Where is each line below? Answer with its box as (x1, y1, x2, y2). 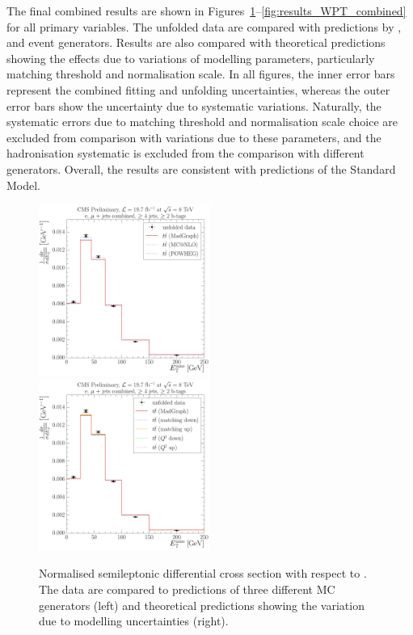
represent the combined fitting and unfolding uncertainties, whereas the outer (6, 81, 390, 98)
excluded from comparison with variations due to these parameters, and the (6, 128, 381, 145)
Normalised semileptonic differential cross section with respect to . (39, 565, 367, 582)
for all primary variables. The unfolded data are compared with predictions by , (6, 18, 402, 35)
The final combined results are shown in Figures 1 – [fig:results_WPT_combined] (6, 2, 407, 19)
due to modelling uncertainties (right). (39, 612, 229, 629)
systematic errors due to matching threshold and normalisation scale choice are (6, 113, 398, 130)
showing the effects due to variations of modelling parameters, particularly (6, 49, 375, 66)
